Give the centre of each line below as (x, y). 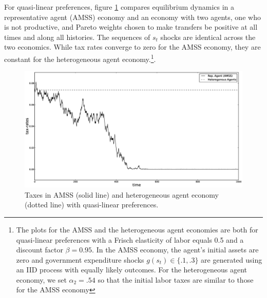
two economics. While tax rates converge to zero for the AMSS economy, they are (132, 47)
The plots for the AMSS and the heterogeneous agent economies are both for (137, 229)
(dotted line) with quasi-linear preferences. (92, 205)
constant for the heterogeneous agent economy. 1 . (80, 58)
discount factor (40, 250)
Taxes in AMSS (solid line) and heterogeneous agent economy (122, 194)
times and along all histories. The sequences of (77, 37)
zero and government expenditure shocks (80, 259)
